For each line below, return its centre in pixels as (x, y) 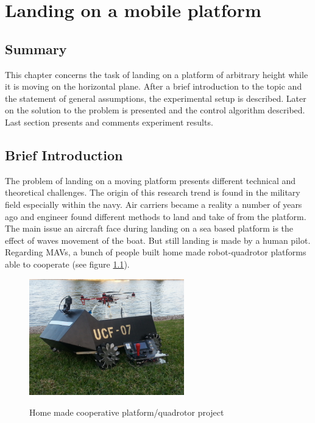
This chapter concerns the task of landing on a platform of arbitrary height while (157, 74)
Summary (36, 48)
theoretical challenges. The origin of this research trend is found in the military (153, 192)
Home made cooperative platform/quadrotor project (127, 412)
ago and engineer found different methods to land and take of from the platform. (156, 216)
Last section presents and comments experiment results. (109, 122)
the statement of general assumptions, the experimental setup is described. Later (156, 98)
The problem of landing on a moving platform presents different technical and (150, 180)
